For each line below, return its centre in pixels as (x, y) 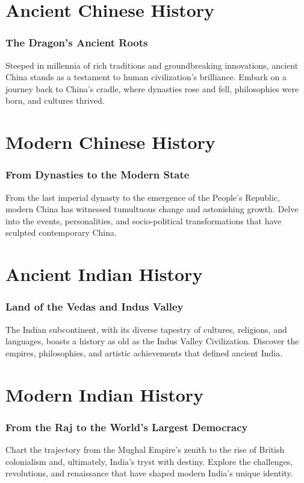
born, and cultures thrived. (55, 100)
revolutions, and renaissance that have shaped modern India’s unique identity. (149, 473)
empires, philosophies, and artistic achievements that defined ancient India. (144, 352)
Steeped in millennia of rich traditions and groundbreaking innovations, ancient (152, 65)
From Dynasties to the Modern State (98, 175)
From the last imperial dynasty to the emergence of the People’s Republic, (143, 197)
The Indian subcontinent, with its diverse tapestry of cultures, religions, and (146, 329)
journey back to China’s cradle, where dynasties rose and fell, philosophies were (152, 88)
